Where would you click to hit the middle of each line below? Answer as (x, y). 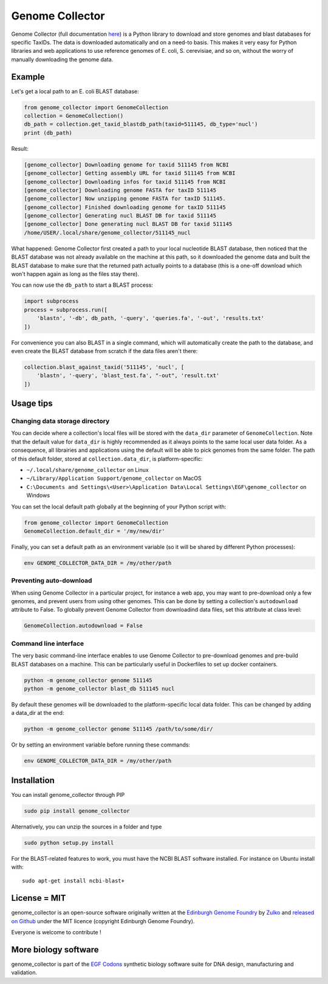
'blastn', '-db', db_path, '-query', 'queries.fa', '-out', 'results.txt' (150, 318)
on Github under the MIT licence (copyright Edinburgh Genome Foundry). (103, 921)
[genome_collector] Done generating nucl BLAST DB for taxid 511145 (128, 224)
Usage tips (32, 404)
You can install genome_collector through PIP (68, 794)
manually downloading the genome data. (62, 59)
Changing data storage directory (60, 421)
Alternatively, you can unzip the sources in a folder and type (87, 827)
